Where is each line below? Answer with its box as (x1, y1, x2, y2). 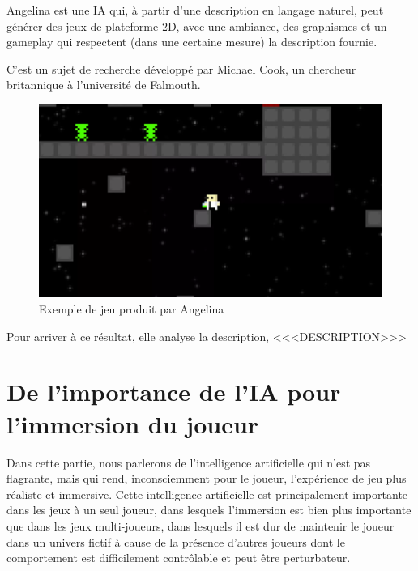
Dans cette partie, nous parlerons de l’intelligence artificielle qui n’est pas (6, 454, 371, 471)
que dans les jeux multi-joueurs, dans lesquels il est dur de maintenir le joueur (6, 517, 395, 534)
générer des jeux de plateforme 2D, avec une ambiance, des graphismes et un (6, 17, 387, 34)
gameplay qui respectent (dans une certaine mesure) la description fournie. (6, 33, 377, 50)
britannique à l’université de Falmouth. (6, 76, 201, 93)
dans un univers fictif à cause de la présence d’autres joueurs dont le (6, 533, 345, 550)
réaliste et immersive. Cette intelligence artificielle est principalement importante (6, 485, 408, 502)
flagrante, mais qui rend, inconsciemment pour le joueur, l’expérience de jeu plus (6, 470, 407, 487)
